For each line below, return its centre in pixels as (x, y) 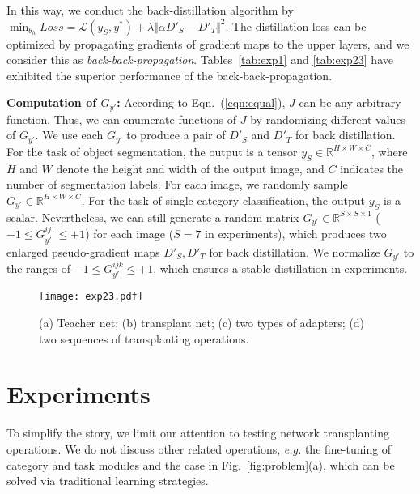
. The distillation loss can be (296, 26)
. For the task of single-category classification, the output (223, 200)
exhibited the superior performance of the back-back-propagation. (170, 75)
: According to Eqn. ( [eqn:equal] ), (201, 102)
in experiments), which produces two (296, 234)
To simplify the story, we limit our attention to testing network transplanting (198, 433)
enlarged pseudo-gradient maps (83, 251)
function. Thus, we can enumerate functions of (122, 119)
